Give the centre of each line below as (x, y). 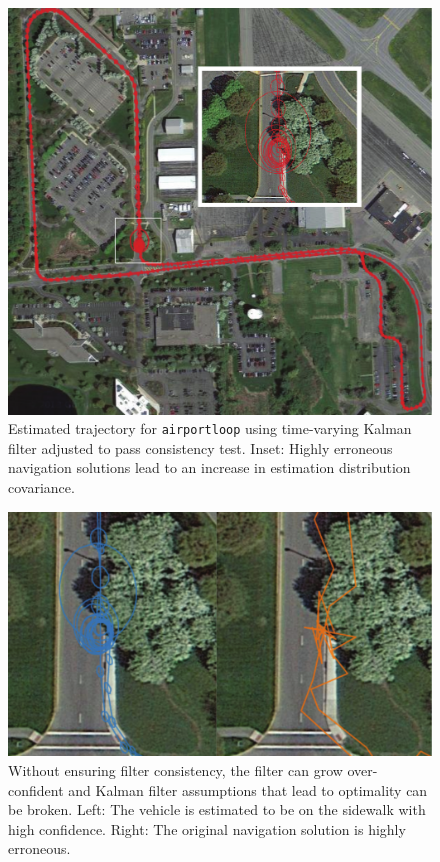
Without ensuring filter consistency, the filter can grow (175, 769)
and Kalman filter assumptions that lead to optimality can (248, 789)
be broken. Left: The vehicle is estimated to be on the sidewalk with (217, 809)
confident (36, 789)
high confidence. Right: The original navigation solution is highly (207, 828)
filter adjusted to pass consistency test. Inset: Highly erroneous (200, 447)
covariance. (41, 487)
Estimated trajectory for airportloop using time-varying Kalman (210, 428)
